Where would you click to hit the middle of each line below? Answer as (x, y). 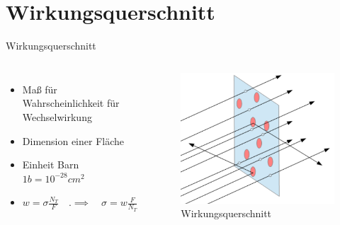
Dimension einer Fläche (73, 140)
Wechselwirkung (57, 116)
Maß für (40, 89)
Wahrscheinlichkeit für (71, 103)
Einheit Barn (51, 165)
